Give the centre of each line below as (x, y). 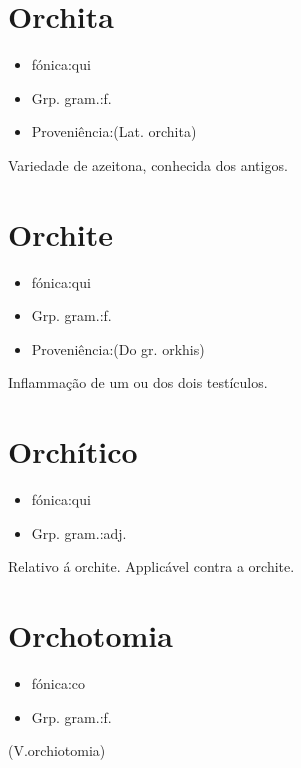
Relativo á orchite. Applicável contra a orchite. (151, 566)
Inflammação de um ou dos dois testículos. (138, 382)
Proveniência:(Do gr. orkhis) (118, 348)
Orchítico (73, 451)
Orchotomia (90, 635)
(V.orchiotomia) (57, 750)
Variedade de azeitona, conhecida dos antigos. (148, 164)
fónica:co (58, 683)
